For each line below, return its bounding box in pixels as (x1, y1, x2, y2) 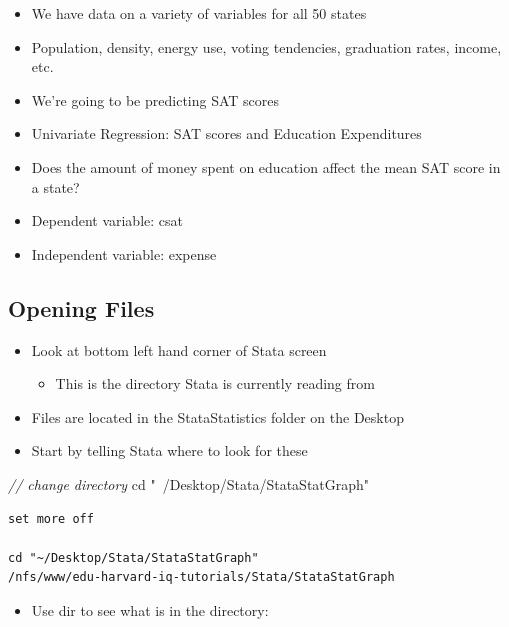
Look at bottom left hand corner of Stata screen (31, 339, 327, 360)
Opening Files (8, 292, 155, 323)
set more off (8, 511, 94, 526)
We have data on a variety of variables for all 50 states (31, 3, 367, 23)
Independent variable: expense (31, 243, 217, 264)
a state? (31, 176, 80, 197)
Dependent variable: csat (31, 210, 183, 231)
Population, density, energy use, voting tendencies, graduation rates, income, (31, 36, 502, 57)
